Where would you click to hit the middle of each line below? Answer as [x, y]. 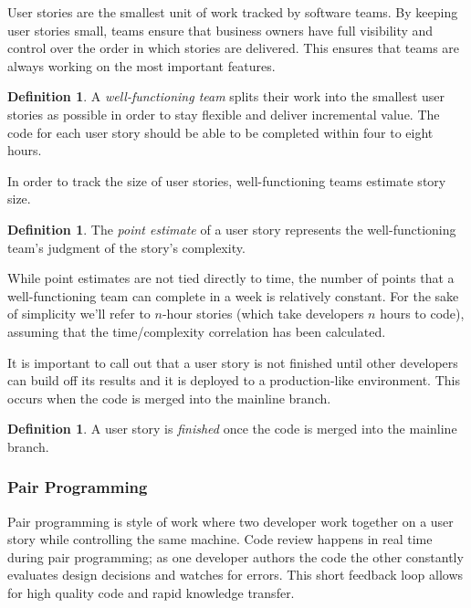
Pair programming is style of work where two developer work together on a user [230, 521]
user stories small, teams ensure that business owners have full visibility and [220, 30]
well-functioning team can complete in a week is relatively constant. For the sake [233, 295]
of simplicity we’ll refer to [79, 314]
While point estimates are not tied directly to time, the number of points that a [231, 278]
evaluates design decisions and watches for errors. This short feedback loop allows [235, 575]
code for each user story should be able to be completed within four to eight [220, 132]
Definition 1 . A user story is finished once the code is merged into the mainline [232, 429]
